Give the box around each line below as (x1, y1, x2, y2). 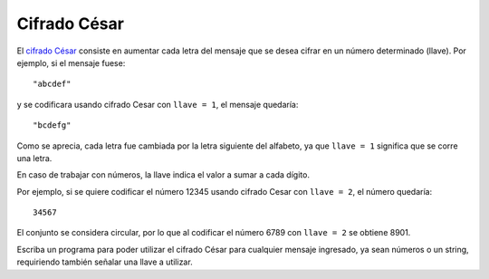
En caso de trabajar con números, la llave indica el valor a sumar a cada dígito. (16, 169, 310, 180)
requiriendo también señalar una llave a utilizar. (16, 256, 194, 267)
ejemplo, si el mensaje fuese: (16, 57, 126, 68)
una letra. (16, 152, 53, 163)
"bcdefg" (33, 120, 72, 130)
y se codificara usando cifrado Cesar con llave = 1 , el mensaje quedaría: (16, 99, 299, 110)
